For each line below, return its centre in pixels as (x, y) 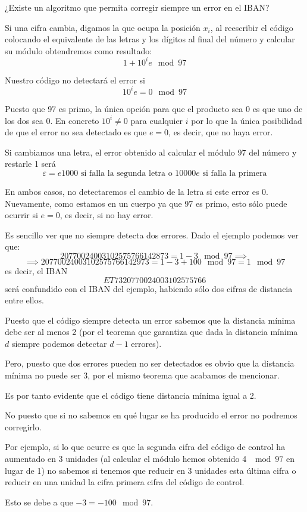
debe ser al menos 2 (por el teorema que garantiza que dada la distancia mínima (151, 332)
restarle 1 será (30, 164)
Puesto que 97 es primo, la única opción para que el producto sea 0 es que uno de (154, 108)
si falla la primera (235, 173)
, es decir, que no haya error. (221, 132)
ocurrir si (21, 215)
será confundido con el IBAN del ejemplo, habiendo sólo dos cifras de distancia (149, 288)
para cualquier (157, 120)
